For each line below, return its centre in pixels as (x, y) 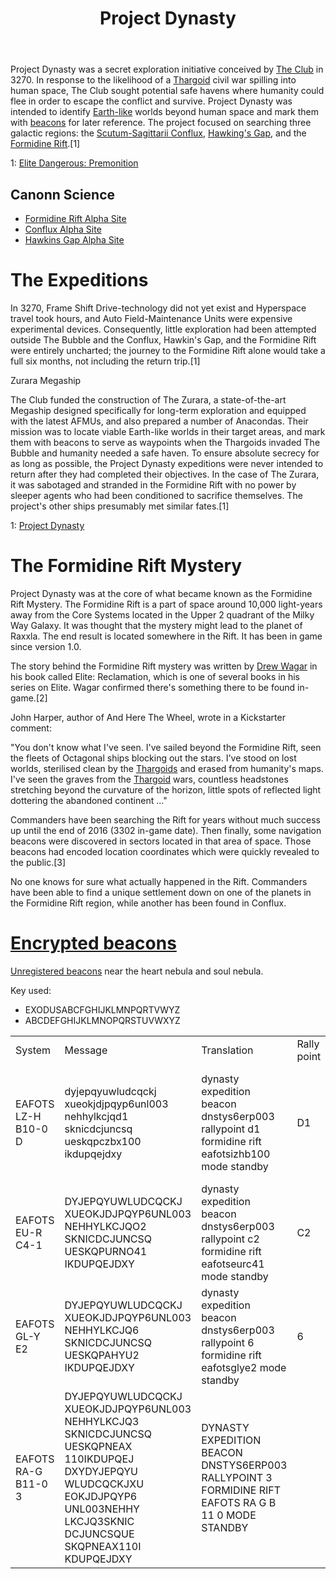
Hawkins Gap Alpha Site (74, 240)
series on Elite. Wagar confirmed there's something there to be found (153, 687)
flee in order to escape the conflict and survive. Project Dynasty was (151, 101)
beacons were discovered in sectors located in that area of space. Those (161, 841)
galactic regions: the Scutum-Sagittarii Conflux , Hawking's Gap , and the (158, 133)
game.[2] (29, 698)
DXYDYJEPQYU (101, 1471)
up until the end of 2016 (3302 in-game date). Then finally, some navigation (166, 830)
